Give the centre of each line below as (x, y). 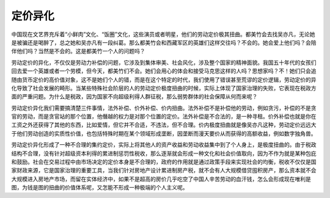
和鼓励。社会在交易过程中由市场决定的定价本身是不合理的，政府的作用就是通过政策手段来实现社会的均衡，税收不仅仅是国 (164, 162)
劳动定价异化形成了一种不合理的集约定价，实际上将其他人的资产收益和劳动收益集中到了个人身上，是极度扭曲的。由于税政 (164, 145)
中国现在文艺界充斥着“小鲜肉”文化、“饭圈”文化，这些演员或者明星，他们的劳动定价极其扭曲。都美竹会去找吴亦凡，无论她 (163, 34)
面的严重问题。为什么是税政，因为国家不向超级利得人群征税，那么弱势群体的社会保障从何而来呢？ (134, 97)
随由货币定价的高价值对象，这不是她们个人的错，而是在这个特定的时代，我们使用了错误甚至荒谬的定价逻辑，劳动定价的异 (164, 79)
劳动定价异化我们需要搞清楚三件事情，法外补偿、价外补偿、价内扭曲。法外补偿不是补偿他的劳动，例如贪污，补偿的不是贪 (164, 108)
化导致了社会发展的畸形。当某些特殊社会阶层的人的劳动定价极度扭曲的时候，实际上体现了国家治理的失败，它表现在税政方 (164, 88)
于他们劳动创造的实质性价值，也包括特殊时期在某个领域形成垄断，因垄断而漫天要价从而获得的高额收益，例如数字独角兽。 (164, 133)
